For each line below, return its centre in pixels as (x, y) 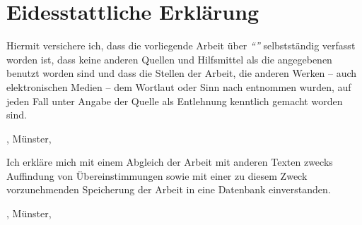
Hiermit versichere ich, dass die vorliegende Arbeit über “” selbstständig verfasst (181, 45)
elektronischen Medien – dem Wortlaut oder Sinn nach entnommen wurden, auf (179, 86)
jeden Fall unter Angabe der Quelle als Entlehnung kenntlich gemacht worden (175, 101)
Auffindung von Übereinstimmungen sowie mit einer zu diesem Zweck (157, 175)
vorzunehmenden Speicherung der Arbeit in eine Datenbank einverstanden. (169, 189)
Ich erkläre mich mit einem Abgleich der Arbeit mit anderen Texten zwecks (170, 162)
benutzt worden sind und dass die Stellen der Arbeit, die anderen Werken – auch (182, 73)
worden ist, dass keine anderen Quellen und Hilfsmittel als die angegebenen (169, 59)
